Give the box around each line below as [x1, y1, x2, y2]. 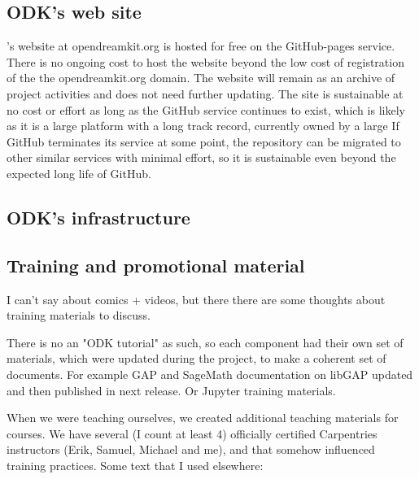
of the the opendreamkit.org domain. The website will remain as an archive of [7, 69, 395, 86]
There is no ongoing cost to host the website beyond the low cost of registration [7, 53, 404, 70]
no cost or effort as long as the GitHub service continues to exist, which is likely [7, 101, 405, 118]
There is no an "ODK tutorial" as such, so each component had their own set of [7, 333, 404, 351]
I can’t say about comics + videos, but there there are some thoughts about [7, 290, 386, 307]
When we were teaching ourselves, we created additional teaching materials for [7, 409, 399, 426]
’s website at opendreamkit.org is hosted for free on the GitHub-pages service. [7, 37, 395, 54]
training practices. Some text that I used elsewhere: [7, 456, 264, 473]
